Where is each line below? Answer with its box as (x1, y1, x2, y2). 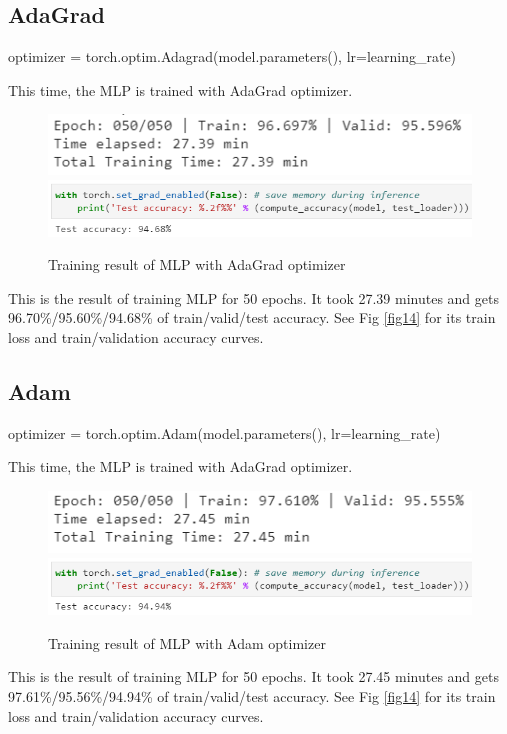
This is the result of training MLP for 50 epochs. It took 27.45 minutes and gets (8, 666, 499, 687)
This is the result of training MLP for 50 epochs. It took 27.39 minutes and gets (8, 287, 499, 308)
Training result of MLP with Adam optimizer (48, 632, 326, 653)
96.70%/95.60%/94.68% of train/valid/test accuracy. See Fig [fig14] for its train (8, 307, 496, 328)
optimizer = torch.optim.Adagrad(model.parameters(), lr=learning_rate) (8, 46, 457, 67)
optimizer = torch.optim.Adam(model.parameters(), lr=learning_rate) (8, 422, 441, 443)
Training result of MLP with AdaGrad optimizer (48, 254, 346, 275)
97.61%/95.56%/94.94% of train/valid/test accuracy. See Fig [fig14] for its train (8, 686, 496, 707)
